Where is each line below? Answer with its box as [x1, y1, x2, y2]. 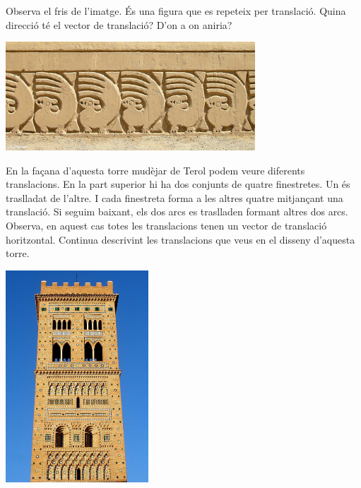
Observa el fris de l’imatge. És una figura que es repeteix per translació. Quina [6, 4, 346, 18]
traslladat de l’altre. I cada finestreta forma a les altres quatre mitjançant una [6, 190, 343, 205]
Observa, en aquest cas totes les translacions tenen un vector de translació [6, 218, 327, 232]
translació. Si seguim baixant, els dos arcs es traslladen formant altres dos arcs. [6, 204, 348, 219]
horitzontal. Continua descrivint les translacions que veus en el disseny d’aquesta [6, 232, 355, 246]
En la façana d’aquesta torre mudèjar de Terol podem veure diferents [6, 162, 305, 177]
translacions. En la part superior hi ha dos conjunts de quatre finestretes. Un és [6, 177, 350, 191]
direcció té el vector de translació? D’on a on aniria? [6, 17, 232, 32]
